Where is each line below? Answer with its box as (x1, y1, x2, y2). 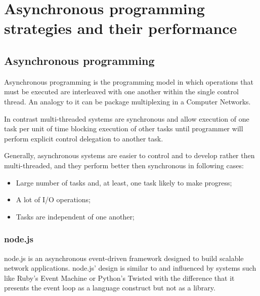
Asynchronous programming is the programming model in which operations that (4, 76, 253, 87)
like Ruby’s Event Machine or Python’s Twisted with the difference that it (4, 272, 235, 283)
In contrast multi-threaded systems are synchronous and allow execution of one (4, 113, 249, 124)
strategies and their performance (4, 18, 237, 39)
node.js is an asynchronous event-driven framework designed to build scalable (4, 252, 244, 263)
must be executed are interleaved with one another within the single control (4, 86, 239, 97)
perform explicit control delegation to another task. (4, 133, 163, 143)
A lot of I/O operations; (16, 194, 91, 205)
